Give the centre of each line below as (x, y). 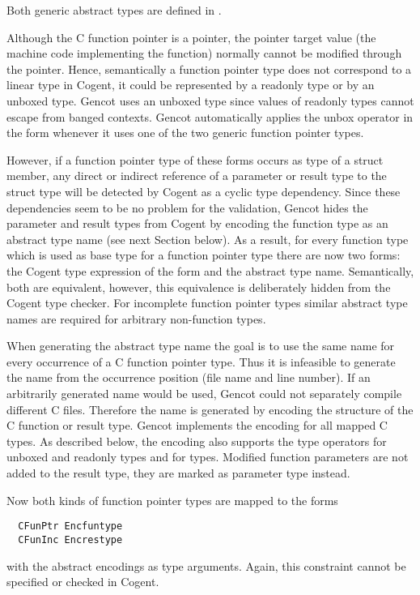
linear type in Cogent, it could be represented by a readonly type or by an (191, 85)
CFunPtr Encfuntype (70, 527)
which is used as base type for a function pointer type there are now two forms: (204, 255)
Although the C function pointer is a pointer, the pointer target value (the (191, 37)
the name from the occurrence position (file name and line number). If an (189, 377)
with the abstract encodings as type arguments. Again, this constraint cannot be (206, 565)
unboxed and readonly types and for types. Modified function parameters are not (208, 457)
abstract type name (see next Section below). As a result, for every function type (208, 239)
